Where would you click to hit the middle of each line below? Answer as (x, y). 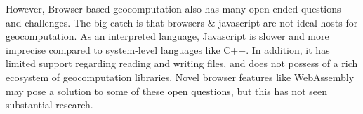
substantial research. (49, 105)
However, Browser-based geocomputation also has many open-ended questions (173, 8)
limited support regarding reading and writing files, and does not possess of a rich (182, 63)
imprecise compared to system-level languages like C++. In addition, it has (168, 49)
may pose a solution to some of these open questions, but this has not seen (166, 91)
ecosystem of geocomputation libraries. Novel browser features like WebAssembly (180, 77)
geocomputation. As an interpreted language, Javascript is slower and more (167, 36)
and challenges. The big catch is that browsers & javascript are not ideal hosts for (182, 22)
